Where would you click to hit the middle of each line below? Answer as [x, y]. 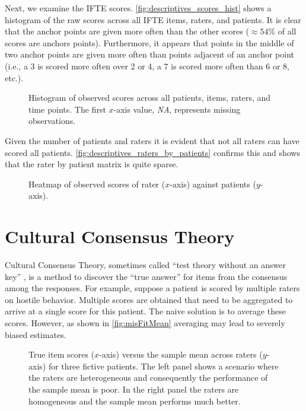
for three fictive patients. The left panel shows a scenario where [163, 366]
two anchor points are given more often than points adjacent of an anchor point [149, 54]
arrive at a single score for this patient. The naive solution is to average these [145, 311]
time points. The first [67, 109]
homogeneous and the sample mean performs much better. [135, 401]
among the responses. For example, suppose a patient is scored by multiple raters [152, 288]
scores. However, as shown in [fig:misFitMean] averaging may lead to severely [145, 323]
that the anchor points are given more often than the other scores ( [127, 31]
